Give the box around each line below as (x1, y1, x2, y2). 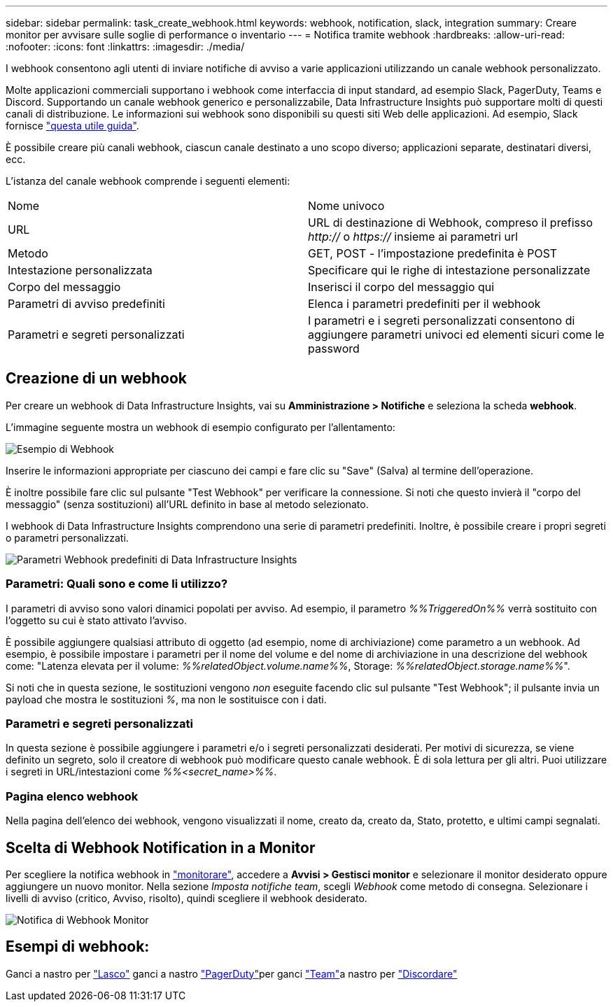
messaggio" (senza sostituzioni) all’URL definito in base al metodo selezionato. (6, 498, 369, 510)
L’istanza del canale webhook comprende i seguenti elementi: (6, 175, 290, 187)
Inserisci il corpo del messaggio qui (308, 280, 495, 294)
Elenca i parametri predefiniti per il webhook (308, 297, 541, 311)
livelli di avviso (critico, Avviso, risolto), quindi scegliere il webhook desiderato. (6, 892, 367, 904)
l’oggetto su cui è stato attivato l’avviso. (6, 614, 187, 626)
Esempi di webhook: (6, 938, 150, 956)
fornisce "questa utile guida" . (6, 120, 139, 132)
